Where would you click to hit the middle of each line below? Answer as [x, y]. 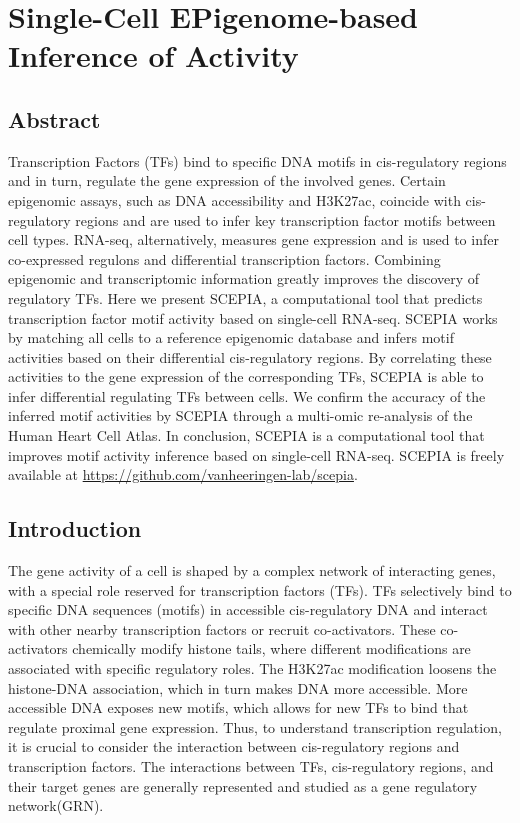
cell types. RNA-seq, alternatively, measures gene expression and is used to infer [253, 239]
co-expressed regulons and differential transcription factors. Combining [224, 258]
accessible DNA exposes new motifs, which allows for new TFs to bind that [238, 707]
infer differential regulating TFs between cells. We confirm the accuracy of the [247, 395]
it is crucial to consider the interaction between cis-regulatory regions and [234, 746]
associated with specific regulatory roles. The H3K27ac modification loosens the [252, 668]
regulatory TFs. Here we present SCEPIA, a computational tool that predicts [245, 297]
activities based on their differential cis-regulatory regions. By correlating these [250, 356]
